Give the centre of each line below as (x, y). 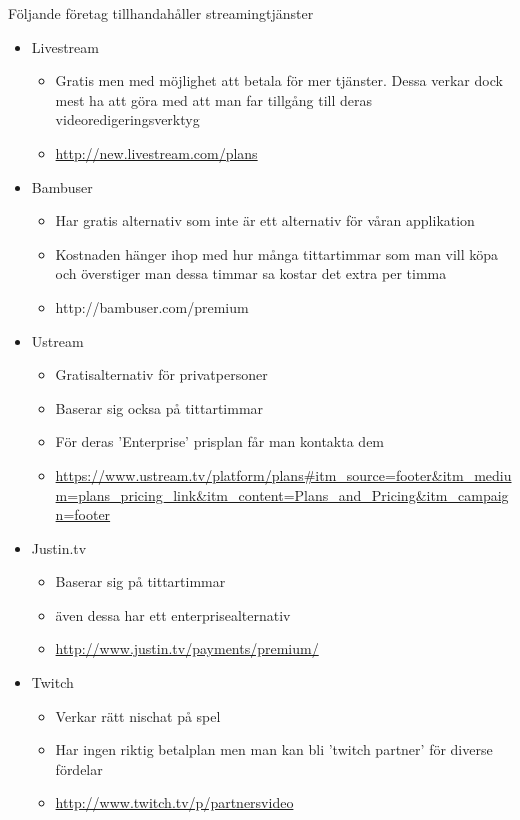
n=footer (83, 514)
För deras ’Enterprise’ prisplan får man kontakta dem (220, 441)
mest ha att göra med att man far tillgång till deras (214, 99)
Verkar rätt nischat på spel (138, 715)
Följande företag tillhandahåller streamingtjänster (161, 13)
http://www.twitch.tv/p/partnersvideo (174, 802)
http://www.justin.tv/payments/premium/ (187, 648)
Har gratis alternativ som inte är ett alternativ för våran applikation (265, 220)
